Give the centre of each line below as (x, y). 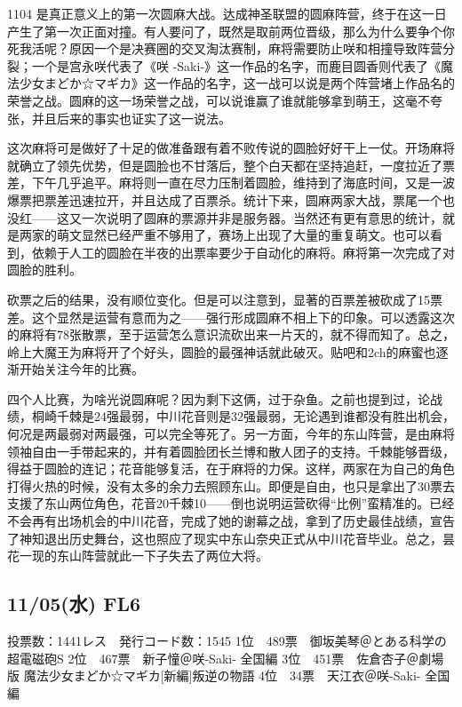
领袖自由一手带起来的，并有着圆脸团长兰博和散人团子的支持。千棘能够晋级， (231, 451)
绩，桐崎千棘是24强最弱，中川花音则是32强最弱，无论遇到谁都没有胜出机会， (231, 416)
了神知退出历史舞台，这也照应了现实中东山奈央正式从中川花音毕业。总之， (225, 538)
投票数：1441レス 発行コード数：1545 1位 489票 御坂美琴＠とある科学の (227, 641)
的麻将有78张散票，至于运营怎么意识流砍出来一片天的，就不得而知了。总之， (231, 334)
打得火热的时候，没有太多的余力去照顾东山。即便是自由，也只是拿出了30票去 (231, 485)
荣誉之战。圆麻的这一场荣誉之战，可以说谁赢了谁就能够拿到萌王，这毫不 (219, 100)
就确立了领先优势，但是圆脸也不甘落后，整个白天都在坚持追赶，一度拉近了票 (231, 165)
